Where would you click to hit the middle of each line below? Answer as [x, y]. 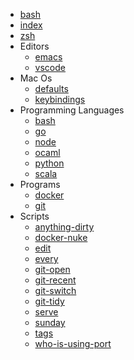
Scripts [34, 216]
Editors [34, 46]
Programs [40, 184]
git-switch [55, 290]
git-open [52, 269]
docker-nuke [61, 237]
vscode [50, 67]
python [49, 163]
